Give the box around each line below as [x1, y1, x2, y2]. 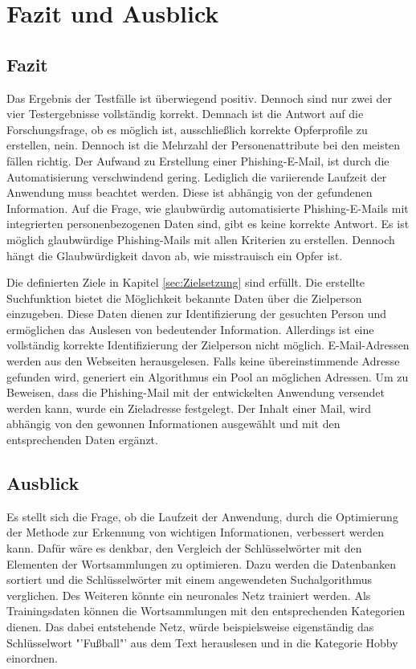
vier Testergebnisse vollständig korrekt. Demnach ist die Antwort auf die [6, 105, 364, 122]
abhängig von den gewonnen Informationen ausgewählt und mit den [6, 415, 341, 432]
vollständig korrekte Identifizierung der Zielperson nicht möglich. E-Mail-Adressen [6, 337, 410, 353]
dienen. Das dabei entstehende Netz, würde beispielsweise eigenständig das [6, 618, 374, 634]
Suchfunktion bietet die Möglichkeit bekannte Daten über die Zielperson [6, 289, 362, 306]
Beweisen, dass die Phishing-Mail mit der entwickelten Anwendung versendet [6, 384, 385, 401]
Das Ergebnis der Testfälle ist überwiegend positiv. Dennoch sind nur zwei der [6, 89, 392, 106]
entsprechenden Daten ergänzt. [6, 431, 158, 448]
